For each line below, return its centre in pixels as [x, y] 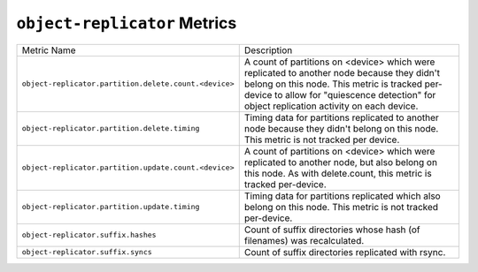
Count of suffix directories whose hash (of [332, 230]
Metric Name [49, 50]
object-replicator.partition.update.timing [111, 207]
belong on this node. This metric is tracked [333, 84]
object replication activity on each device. [331, 106]
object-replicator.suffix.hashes [89, 235]
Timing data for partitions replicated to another [342, 117]
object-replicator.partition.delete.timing [111, 128]
